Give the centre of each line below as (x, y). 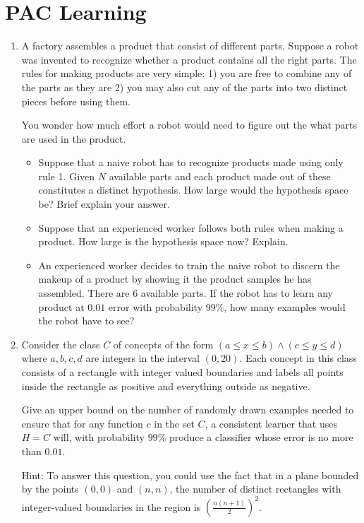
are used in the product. (74, 138)
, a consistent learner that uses (271, 423)
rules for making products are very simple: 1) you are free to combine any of (187, 73)
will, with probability (99, 437)
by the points (50, 489)
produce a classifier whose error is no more (261, 437)
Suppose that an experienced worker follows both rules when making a (191, 227)
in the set (174, 423)
